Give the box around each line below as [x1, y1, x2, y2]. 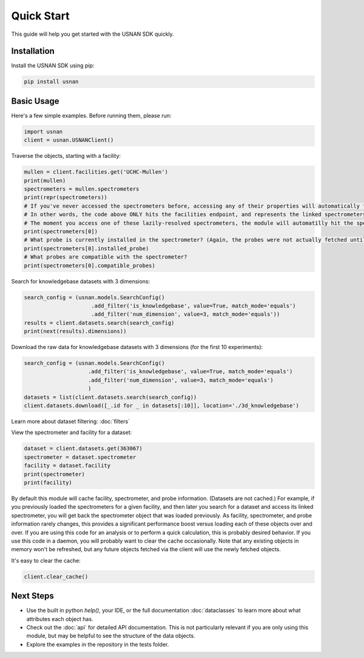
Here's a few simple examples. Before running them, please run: [11, 112, 172, 119]
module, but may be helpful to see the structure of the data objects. [26, 632, 195, 640]
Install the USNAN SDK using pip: [11, 62, 95, 69]
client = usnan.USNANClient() [24, 137, 114, 144]
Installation [11, 46, 55, 56]
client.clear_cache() [24, 573, 89, 580]
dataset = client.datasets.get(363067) [24, 445, 143, 452]
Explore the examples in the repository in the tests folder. [26, 640, 169, 648]
